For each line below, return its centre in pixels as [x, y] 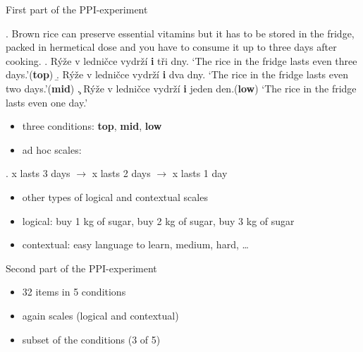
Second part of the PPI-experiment [81, 268]
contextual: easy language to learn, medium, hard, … [135, 244]
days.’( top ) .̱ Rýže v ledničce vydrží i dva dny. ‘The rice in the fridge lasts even [177, 74]
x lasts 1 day [200, 173]
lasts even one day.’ [47, 102]
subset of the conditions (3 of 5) [91, 339]
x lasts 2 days [121, 173]
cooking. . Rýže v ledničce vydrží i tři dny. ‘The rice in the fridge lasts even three [181, 60]
